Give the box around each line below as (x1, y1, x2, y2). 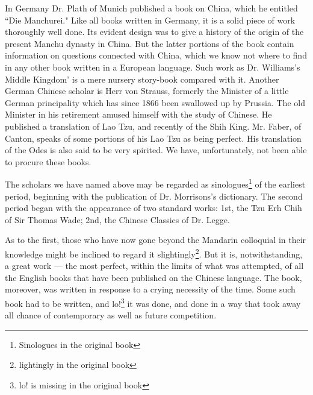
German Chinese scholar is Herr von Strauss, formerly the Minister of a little (5, 84, 289, 97)
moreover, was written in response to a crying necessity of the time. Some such (5, 283, 296, 295)
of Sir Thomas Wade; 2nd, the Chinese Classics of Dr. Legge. (5, 213, 230, 226)
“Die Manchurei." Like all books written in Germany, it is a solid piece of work (5, 13, 296, 26)
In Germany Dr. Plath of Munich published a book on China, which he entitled (5, 2, 298, 14)
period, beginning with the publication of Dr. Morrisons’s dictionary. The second (5, 189, 303, 202)
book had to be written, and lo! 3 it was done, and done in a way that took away (5, 295, 301, 309)
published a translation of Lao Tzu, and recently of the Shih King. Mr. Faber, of (5, 119, 302, 132)
